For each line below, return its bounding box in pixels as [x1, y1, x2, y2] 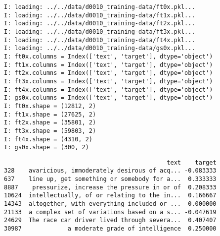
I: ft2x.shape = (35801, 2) [4, 119, 96, 126]
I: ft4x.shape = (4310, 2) [4, 135, 92, 143]
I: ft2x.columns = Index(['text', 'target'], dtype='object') [4, 69, 213, 77]
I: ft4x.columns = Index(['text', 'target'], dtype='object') [4, 86, 213, 93]
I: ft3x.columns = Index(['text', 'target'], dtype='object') [4, 77, 213, 85]
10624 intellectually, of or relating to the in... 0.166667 [4, 192, 217, 199]
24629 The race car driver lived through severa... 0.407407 [4, 217, 217, 224]
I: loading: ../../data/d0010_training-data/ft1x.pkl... [4, 11, 195, 19]
